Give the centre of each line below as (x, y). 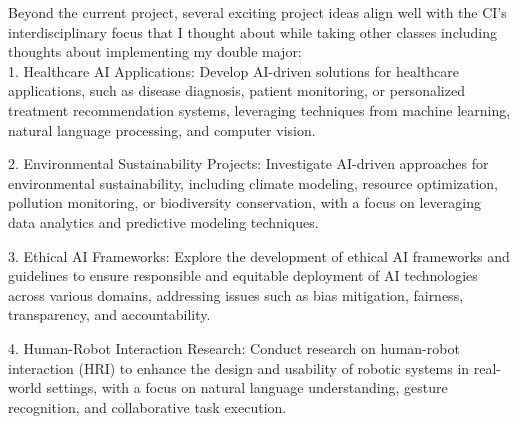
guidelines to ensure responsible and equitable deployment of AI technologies (243, 275)
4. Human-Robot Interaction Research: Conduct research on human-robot (234, 347)
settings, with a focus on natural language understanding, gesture (247, 387)
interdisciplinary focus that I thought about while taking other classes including (253, 31)
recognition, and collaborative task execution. (147, 406)
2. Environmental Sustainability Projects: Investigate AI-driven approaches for (248, 163)
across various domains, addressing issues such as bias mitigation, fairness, (236, 294)
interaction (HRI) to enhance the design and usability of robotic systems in (239, 367)
